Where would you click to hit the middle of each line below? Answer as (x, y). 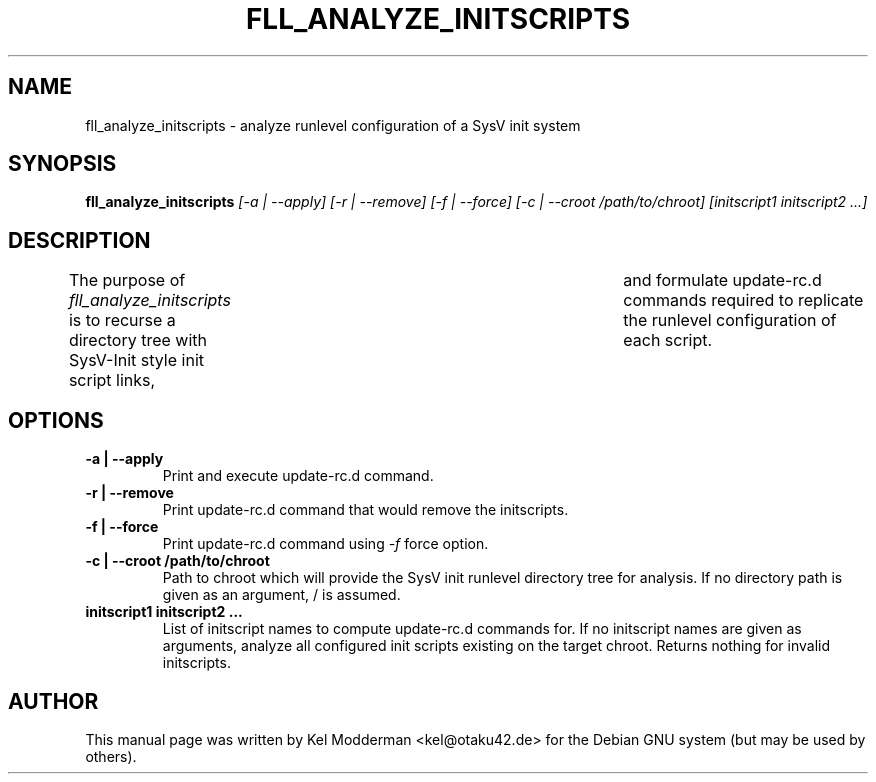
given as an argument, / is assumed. (281, 595)
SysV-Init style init (136, 360)
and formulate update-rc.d (722, 280)
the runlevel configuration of (730, 320)
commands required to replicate (743, 300)
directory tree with (138, 340)
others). (111, 756)
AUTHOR (53, 701)
